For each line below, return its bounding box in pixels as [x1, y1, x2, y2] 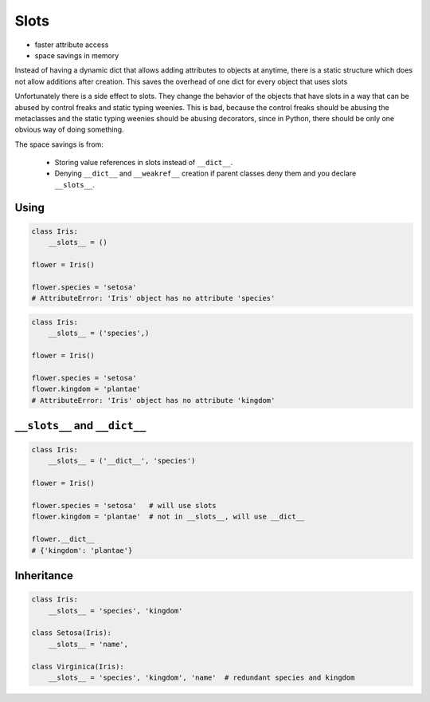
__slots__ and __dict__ [14, 419, 147, 432]
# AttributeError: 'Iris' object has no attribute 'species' [31, 294, 276, 303]
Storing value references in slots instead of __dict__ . [54, 158, 233, 168]
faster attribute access [34, 40, 109, 49]
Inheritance [14, 569, 73, 582]
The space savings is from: [14, 140, 104, 149]
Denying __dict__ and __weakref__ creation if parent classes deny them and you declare [54, 168, 357, 179]
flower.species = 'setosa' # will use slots [31, 501, 217, 511]
